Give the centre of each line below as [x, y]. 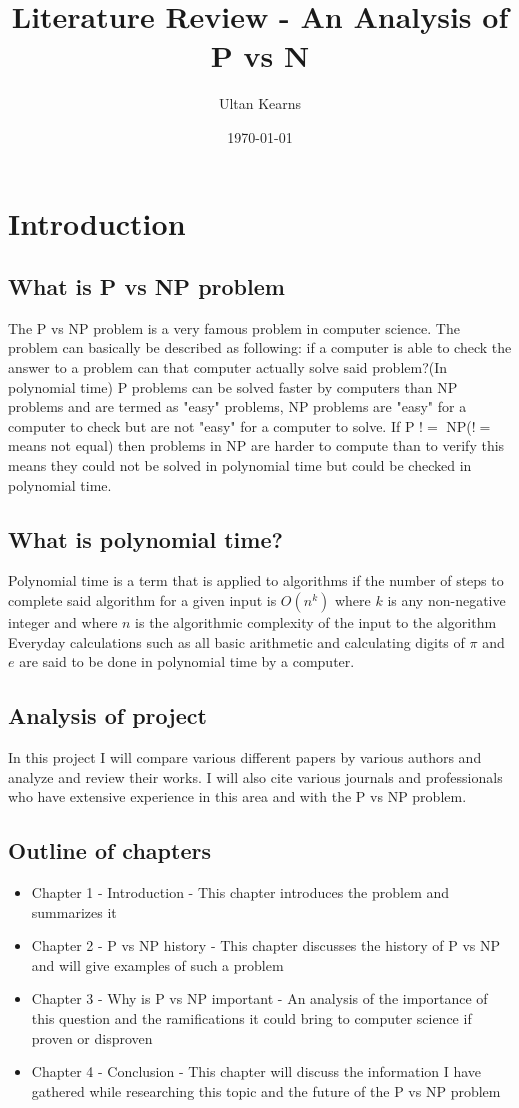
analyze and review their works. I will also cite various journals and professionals [255, 776]
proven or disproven [92, 1037]
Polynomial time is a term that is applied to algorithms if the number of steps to [256, 580]
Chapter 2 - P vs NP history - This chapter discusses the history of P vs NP [266, 945]
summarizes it [74, 911]
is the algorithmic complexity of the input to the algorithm [316, 622]
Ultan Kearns [260, 103]
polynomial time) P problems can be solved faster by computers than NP [233, 386]
